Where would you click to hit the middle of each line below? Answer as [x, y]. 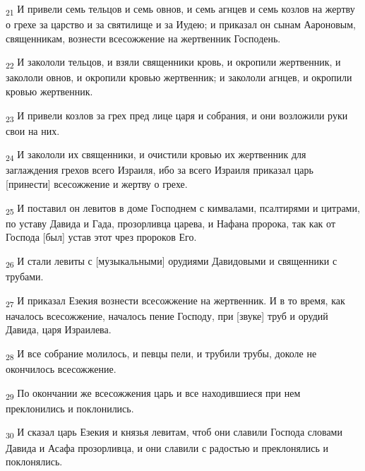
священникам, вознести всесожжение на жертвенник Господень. [143, 38]
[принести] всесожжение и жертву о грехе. [97, 184]
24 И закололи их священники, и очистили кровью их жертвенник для [156, 155]
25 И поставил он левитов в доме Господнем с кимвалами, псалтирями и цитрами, [183, 208]
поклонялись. [34, 461]
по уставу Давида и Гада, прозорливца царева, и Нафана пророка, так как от [171, 223]
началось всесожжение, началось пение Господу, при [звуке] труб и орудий [167, 315]
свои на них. [33, 130]
